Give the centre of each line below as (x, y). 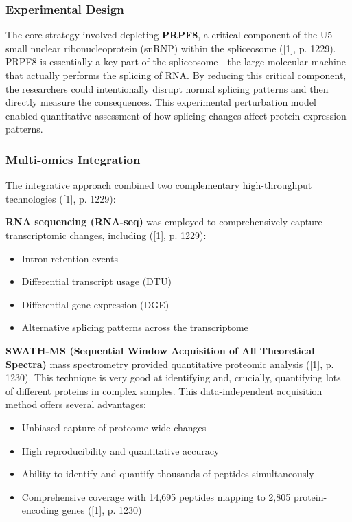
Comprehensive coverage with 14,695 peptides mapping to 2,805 (156, 496)
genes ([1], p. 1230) (102, 510)
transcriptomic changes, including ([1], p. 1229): (106, 235)
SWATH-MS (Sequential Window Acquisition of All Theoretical (160, 350)
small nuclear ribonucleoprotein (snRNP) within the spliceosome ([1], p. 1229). (171, 48)
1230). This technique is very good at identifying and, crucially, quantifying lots (173, 377)
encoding (40, 510)
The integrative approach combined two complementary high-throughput (159, 185)
